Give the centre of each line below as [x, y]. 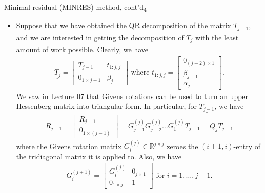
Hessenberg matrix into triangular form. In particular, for [106, 106]
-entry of [247, 146]
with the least [217, 37]
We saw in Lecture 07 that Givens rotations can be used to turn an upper [132, 96]
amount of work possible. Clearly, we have [82, 49]
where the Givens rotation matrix [69, 146]
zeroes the [182, 146]
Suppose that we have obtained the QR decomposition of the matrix [124, 25]
